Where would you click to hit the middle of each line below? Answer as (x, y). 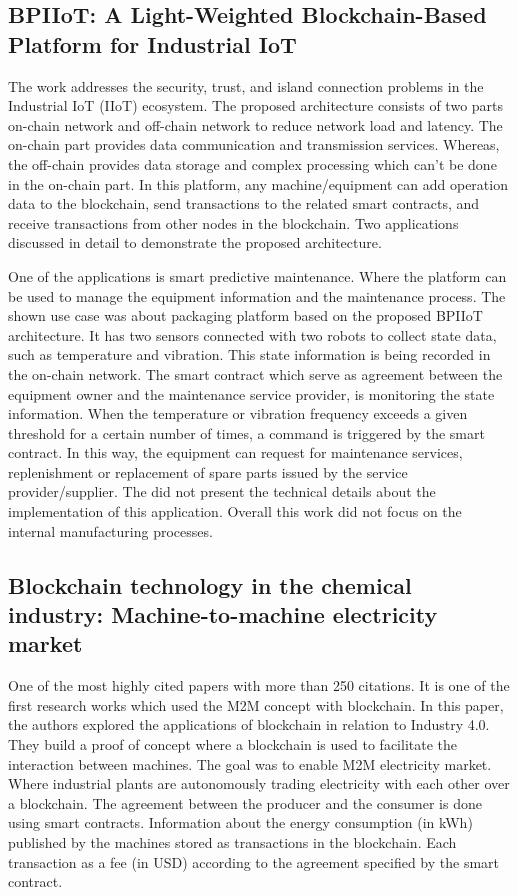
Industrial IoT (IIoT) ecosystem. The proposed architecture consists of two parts (256, 105)
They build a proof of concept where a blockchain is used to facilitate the (233, 744)
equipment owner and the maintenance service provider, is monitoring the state (251, 393)
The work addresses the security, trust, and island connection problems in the (246, 85)
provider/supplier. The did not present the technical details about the (222, 491)
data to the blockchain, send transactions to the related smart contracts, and (244, 203)
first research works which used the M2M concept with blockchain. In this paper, (256, 704)
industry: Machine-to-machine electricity (223, 614)
